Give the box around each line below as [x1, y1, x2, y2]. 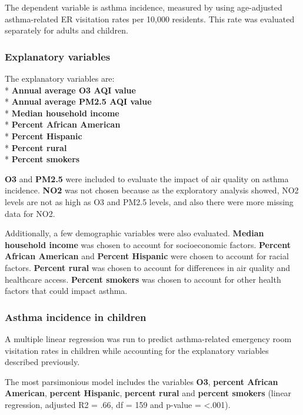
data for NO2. [5, 207, 55, 219]
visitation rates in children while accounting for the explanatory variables [5, 344, 269, 356]
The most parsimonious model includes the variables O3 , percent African [5, 375, 278, 387]
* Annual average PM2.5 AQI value [5, 95, 152, 108]
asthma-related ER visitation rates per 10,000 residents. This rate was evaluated [5, 12, 295, 25]
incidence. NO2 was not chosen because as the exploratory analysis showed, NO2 [5, 184, 299, 196]
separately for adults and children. [5, 24, 128, 36]
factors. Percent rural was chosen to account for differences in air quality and [5, 261, 291, 273]
